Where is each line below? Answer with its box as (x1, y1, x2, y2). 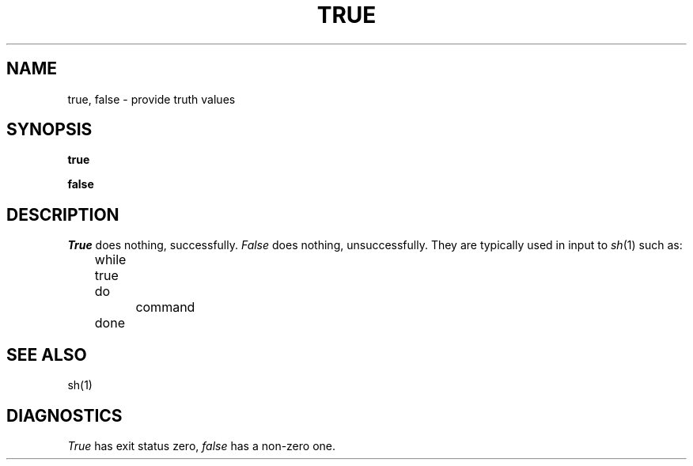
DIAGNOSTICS (6, 405, 123, 426)
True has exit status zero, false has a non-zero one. (67, 438, 336, 453)
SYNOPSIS (6, 119, 93, 140)
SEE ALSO (6, 344, 87, 365)
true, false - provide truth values (67, 92, 236, 106)
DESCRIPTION (6, 204, 119, 225)
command (135, 299, 195, 316)
